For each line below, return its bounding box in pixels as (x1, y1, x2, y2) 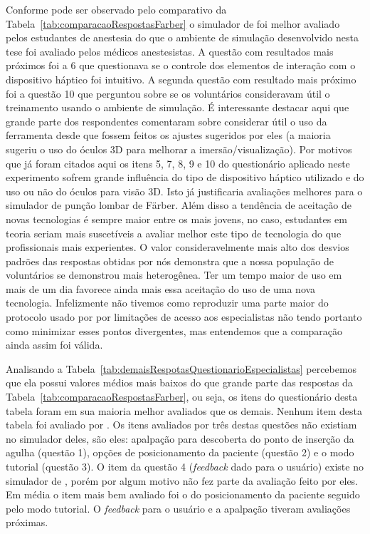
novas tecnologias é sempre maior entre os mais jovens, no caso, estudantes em (6, 211, 347, 226)
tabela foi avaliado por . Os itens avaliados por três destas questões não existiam (6, 417, 357, 432)
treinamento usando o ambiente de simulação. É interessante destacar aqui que (6, 100, 349, 115)
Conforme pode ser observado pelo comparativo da (6, 2, 227, 16)
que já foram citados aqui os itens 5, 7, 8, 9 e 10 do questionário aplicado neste (6, 155, 350, 170)
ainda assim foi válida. (6, 337, 103, 352)
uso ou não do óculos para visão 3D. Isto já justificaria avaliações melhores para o (6, 183, 363, 198)
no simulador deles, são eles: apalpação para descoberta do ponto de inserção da (6, 431, 354, 446)
